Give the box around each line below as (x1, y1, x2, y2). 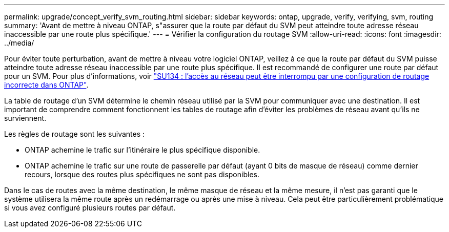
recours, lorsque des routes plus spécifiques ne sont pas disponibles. (25, 170, 259, 179)
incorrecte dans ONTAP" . (4, 80, 89, 89)
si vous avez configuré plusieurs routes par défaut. (4, 203, 176, 212)
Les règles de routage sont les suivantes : (4, 130, 145, 138)
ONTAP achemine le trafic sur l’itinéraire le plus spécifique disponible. (25, 145, 260, 154)
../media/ (4, 38, 34, 47)
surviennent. (4, 114, 47, 122)
